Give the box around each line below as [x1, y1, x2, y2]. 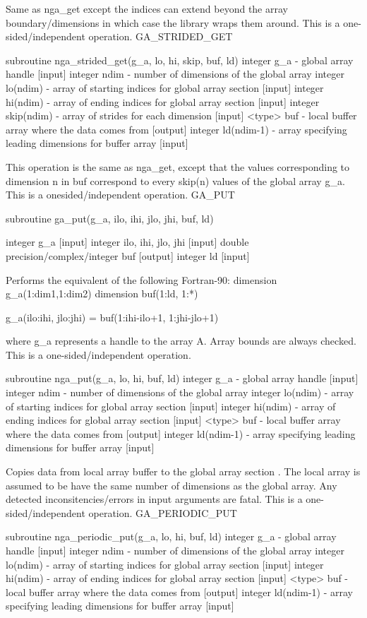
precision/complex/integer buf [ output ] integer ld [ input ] [6, 248, 250, 263]
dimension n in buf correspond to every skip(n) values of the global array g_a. [6, 173, 345, 188]
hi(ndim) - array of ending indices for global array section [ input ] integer [6, 94, 320, 109]
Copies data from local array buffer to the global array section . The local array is [6, 464, 361, 479]
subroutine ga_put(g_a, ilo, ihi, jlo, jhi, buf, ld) [6, 210, 214, 225]
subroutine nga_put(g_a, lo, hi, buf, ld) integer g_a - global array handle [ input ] [6, 371, 359, 386]
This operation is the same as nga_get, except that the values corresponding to [6, 159, 350, 174]
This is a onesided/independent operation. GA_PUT [6, 187, 235, 202]
